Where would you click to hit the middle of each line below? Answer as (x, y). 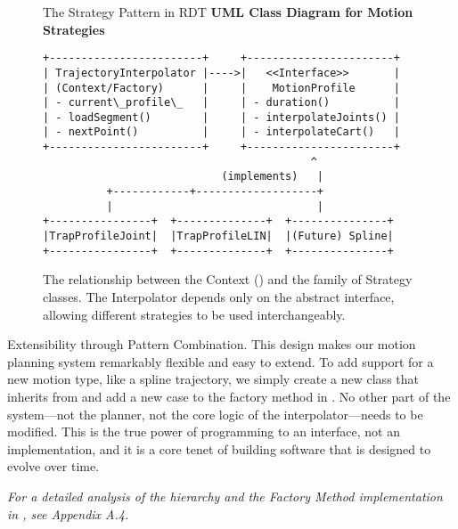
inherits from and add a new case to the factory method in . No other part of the (229, 396)
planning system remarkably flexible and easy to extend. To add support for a (221, 361)
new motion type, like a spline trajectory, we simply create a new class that (213, 379)
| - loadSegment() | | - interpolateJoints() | (221, 117)
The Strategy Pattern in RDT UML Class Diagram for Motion (228, 12)
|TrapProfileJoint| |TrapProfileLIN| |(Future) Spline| (218, 236)
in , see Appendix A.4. (68, 513)
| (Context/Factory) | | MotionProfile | (221, 88)
